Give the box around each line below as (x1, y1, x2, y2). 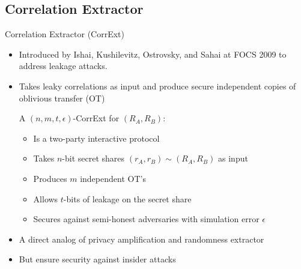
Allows (33, 192, 58, 205)
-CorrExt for (73, 112, 120, 124)
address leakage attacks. (19, 59, 108, 72)
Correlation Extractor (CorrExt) (5, 28, 124, 40)
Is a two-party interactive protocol (33, 131, 160, 144)
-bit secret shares (62, 152, 125, 165)
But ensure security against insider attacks (19, 253, 176, 265)
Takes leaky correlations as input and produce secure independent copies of (19, 79, 296, 92)
